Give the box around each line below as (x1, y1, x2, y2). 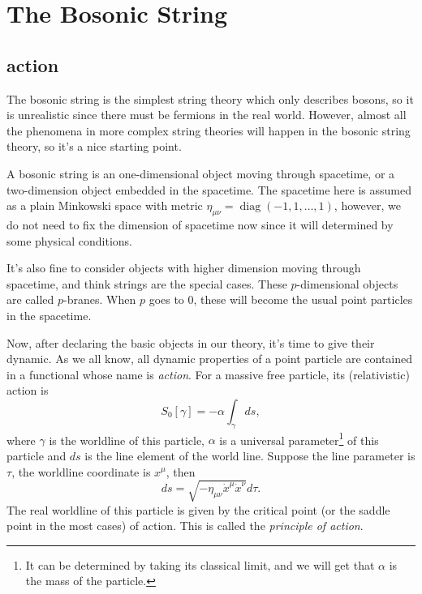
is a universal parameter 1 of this (219, 429, 379, 448)
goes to (149, 291, 184, 308)
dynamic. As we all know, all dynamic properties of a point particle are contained (6, 350, 413, 367)
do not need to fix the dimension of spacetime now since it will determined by (6, 216, 394, 233)
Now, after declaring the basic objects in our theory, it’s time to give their (6, 334, 375, 351)
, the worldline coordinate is (11, 463, 151, 480)
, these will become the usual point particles (193, 291, 413, 308)
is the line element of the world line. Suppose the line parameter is (84, 447, 416, 464)
